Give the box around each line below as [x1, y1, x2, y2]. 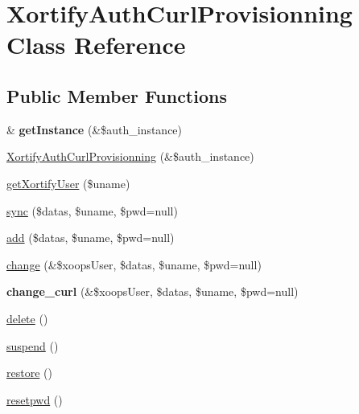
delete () [6, 309, 48, 326]
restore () [6, 364, 52, 381]
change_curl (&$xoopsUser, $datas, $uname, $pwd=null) [6, 283, 299, 300]
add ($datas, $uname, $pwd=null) [6, 229, 175, 246]
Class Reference [6, 28, 186, 61]
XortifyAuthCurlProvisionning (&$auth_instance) [6, 148, 254, 165]
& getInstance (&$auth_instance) [6, 121, 183, 137]
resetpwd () [6, 391, 63, 408]
